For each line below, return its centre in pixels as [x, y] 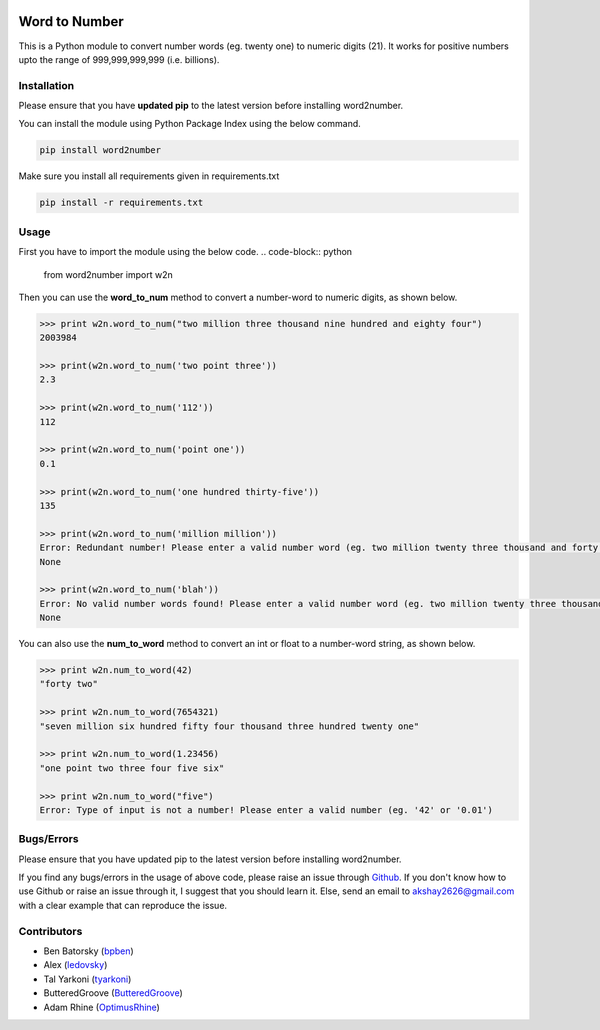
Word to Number [71, 21]
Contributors [50, 931]
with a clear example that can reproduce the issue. [123, 905]
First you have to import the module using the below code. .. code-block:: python [185, 252]
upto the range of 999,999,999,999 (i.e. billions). [119, 59]
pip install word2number [100, 150]
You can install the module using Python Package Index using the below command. [190, 124]
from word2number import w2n [108, 274]
